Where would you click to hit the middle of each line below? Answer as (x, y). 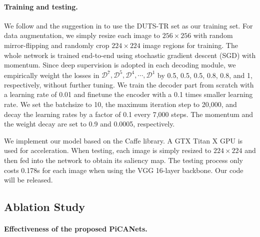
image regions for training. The (190, 45)
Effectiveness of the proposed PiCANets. (76, 229)
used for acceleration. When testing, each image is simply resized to (108, 150)
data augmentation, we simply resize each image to (82, 35)
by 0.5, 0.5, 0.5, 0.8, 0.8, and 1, (205, 75)
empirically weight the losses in (52, 75)
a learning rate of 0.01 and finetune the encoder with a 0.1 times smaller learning (128, 94)
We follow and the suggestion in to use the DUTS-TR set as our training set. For (128, 25)
